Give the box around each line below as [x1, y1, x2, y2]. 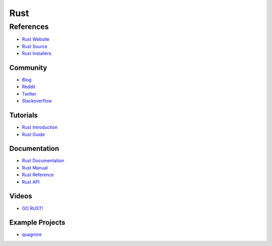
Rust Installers [22, 50, 51, 56]
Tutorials [9, 111, 38, 120]
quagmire [22, 231, 42, 237]
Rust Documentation [22, 157, 64, 163]
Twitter [22, 91, 37, 97]
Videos [9, 192, 32, 201]
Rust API [22, 179, 40, 185]
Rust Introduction [22, 124, 58, 130]
